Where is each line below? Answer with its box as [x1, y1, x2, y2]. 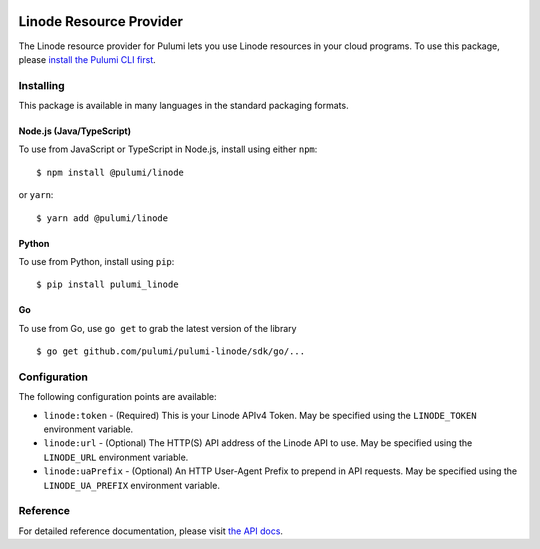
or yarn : [18, 189, 54, 201]
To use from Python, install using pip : [18, 256, 175, 267]
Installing [18, 78, 65, 92]
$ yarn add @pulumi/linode [36, 212, 169, 224]
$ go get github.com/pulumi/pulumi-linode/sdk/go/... [36, 346, 305, 357]
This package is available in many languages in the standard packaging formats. [18, 100, 349, 112]
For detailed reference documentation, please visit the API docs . [18, 525, 284, 537]
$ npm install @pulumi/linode [36, 166, 185, 178]
